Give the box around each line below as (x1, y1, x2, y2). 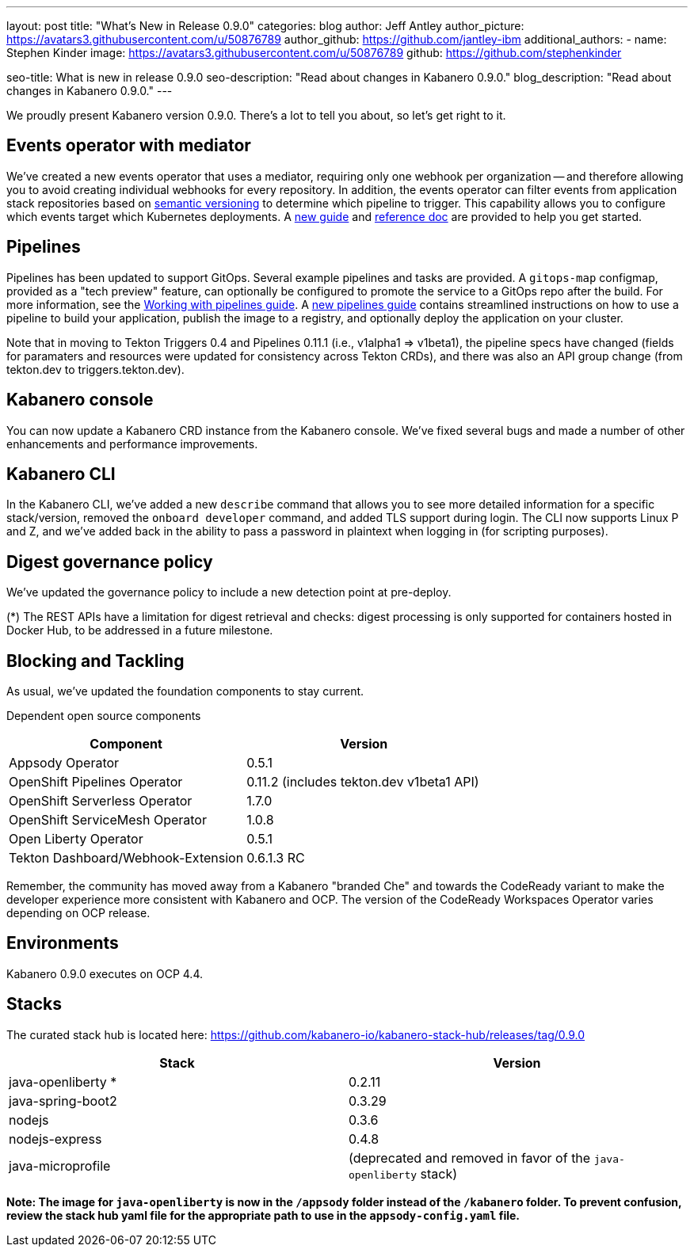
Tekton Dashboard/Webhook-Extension (9, 850, 244, 866)
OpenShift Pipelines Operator (9, 774, 183, 790)
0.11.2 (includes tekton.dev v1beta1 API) (246, 774, 479, 790)
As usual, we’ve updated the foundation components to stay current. (6, 684, 364, 699)
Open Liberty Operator (9, 831, 143, 847)
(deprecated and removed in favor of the (349, 1149, 591, 1166)
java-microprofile (9, 1157, 111, 1174)
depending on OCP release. (6, 906, 151, 920)
